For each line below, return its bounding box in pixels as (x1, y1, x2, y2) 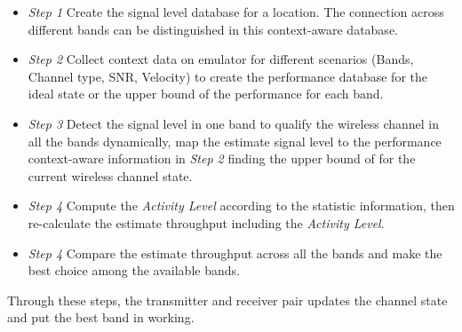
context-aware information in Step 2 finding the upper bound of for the (28, 149, 416, 168)
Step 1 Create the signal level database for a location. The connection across (28, 3, 444, 20)
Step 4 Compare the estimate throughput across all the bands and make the (28, 243, 442, 262)
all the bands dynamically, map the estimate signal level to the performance (28, 131, 442, 150)
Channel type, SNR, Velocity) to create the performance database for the (28, 67, 427, 85)
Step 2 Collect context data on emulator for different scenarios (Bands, (28, 50, 414, 68)
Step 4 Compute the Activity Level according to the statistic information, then (28, 196, 455, 215)
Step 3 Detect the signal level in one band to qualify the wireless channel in (28, 114, 440, 132)
